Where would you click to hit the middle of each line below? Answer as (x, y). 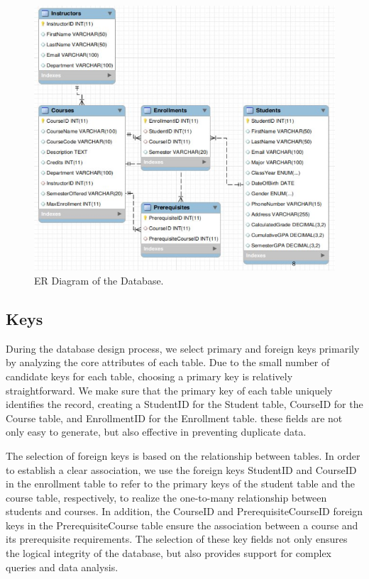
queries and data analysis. (62, 567)
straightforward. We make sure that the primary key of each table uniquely (169, 390)
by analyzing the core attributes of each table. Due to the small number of (168, 362)
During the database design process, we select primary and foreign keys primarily (183, 348)
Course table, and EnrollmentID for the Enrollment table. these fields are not (174, 418)
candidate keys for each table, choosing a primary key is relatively (149, 376)
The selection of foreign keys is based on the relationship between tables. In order (183, 455)
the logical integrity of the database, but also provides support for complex (169, 553)
